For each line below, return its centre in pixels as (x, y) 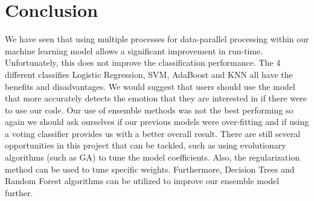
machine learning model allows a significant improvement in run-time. (134, 50)
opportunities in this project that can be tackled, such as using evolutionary (146, 145)
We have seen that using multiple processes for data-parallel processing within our (157, 39)
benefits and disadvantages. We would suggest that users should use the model (150, 86)
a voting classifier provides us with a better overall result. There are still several (153, 133)
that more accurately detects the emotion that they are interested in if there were (156, 98)
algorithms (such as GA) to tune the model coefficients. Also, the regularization (152, 157)
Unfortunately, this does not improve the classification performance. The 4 (143, 62)
